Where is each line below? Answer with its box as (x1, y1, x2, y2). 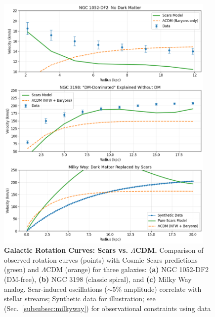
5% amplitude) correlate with (112, 283, 202, 294)
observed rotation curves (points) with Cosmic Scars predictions (4, 254, 198, 265)
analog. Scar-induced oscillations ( (4, 283, 107, 294)
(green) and (4, 264, 39, 275)
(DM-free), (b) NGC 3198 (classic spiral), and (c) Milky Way (4, 274, 192, 284)
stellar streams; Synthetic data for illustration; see (4, 293, 156, 304)
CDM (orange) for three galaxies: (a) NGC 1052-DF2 (46, 264, 209, 275)
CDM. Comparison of (135, 245, 204, 255)
